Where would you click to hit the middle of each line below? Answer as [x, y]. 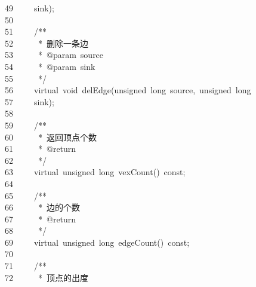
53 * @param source [54, 55]
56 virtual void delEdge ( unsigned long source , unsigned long [128, 90]
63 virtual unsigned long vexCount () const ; [95, 172]
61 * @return [41, 149]
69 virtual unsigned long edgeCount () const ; [97, 242]
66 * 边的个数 [42, 207]
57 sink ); [30, 101]
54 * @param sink [50, 66]
